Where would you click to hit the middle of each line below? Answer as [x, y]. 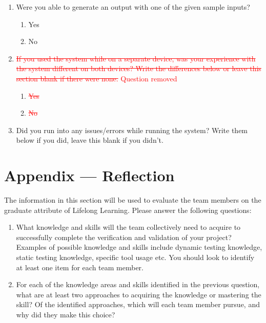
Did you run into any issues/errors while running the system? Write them [132, 130]
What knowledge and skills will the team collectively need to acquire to [128, 227]
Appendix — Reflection [89, 175]
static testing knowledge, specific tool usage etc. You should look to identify [135, 257]
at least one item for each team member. [80, 267]
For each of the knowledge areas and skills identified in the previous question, [138, 284]
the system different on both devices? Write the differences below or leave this [139, 68]
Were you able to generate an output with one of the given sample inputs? [133, 7]
